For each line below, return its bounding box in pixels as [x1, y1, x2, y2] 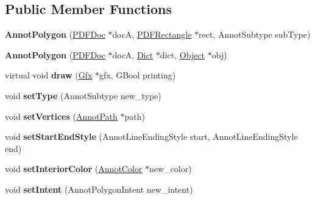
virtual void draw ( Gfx [5, 69, 93, 81]
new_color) [149, 162, 192, 175]
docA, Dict [112, 48, 154, 61]
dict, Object [160, 48, 205, 61]
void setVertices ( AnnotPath [5, 109, 118, 122]
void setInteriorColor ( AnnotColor [5, 162, 143, 175]
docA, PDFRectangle [112, 28, 192, 41]
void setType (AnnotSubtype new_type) [5, 89, 161, 102]
